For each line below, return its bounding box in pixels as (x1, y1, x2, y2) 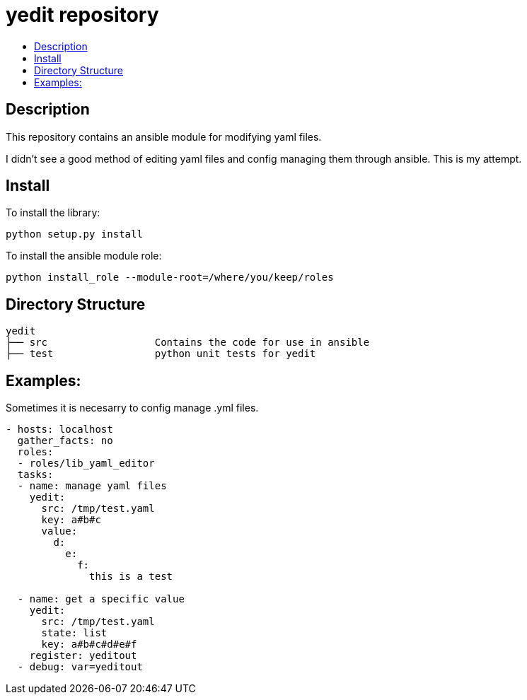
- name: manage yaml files (17, 480, 167, 492)
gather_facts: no (17, 435, 113, 447)
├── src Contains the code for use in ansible (6, 337, 370, 349)
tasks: (17, 469, 54, 481)
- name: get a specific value (17, 593, 185, 605)
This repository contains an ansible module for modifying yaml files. (6, 130, 322, 143)
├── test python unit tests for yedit (6, 348, 316, 360)
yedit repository (6, 3, 159, 27)
